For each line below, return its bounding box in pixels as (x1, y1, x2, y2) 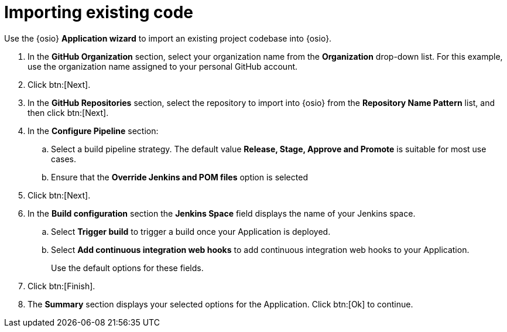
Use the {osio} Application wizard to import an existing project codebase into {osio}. (4, 33, 332, 43)
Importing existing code (4, 2, 193, 22)
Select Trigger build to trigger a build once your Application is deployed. (51, 226, 331, 237)
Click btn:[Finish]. (28, 280, 95, 291)
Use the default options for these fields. (51, 262, 204, 273)
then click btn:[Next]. (28, 107, 109, 118)
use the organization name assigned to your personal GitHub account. (28, 61, 298, 71)
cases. (51, 153, 76, 164)
